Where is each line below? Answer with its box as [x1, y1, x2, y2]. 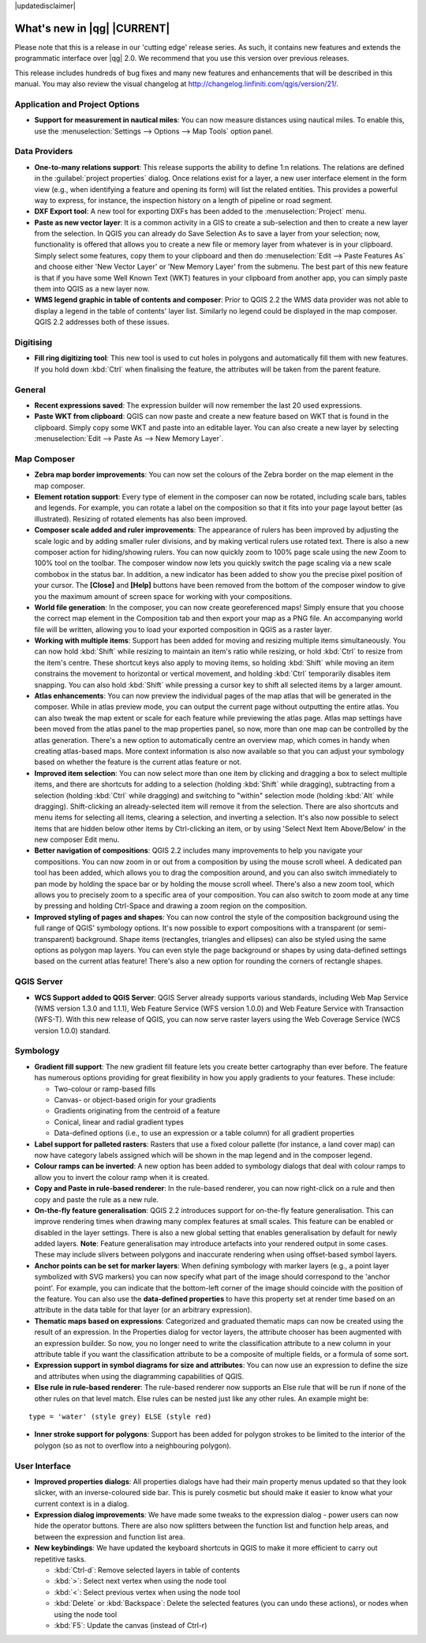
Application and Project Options [14, 99, 140, 110]
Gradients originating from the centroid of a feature [54, 1106, 221, 1116]
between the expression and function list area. [34, 1532, 185, 1541]
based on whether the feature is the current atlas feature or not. [34, 757, 242, 767]
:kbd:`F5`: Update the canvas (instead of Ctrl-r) [54, 1620, 207, 1630]
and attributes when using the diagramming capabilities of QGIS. [34, 1371, 245, 1381]
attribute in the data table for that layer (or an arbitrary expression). [34, 1305, 252, 1315]
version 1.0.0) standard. [34, 1026, 111, 1035]
